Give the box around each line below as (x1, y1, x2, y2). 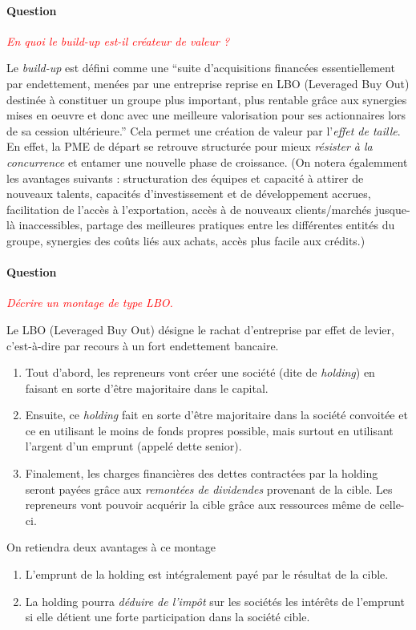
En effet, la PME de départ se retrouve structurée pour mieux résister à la (6, 138, 373, 155)
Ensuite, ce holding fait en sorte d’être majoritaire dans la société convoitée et (25, 406, 408, 423)
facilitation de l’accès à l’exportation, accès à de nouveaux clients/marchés (6, 200, 372, 217)
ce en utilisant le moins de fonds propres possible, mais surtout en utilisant (25, 422, 394, 438)
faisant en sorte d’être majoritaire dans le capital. (25, 379, 269, 396)
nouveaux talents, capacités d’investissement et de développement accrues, (6, 185, 371, 202)
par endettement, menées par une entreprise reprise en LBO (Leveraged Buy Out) (6, 75, 410, 91)
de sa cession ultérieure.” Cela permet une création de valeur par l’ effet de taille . (6, 122, 401, 139)
